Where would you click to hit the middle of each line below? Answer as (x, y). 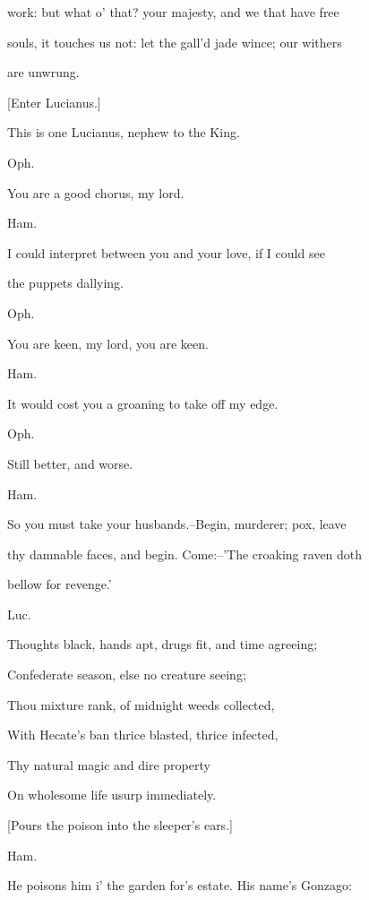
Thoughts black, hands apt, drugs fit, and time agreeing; (163, 644)
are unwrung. (43, 72)
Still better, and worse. (70, 463)
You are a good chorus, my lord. (96, 192)
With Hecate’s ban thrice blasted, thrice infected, (143, 735)
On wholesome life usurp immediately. (112, 795)
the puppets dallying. (66, 283)
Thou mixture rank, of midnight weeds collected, (141, 704)
